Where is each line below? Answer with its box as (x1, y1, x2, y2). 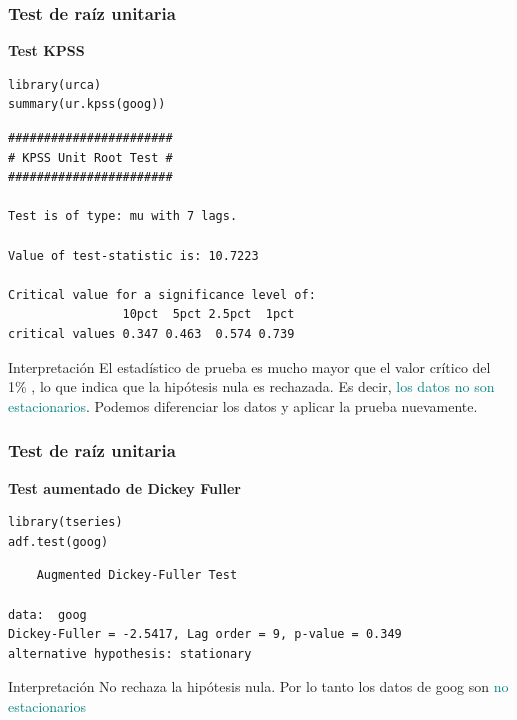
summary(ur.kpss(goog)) (8, 97, 166, 112)
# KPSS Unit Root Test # (8, 150, 173, 165)
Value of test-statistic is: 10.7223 (8, 248, 259, 263)
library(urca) (8, 77, 102, 92)
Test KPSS (8, 40, 85, 61)
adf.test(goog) (8, 534, 109, 549)
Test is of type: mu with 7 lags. (8, 209, 238, 224)
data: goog (8, 607, 87, 622)
